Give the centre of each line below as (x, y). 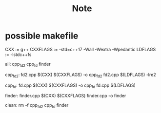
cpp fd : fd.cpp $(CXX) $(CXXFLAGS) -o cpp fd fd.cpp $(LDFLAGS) (70, 86)
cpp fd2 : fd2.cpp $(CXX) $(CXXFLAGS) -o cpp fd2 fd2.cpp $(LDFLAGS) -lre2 (80, 75)
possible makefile (42, 36)
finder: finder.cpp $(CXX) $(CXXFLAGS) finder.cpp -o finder (66, 96)
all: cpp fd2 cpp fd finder (28, 65)
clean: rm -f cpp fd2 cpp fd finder (37, 106)
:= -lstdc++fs (18, 55)
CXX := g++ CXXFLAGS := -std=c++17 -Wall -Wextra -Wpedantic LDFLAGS (80, 49)
